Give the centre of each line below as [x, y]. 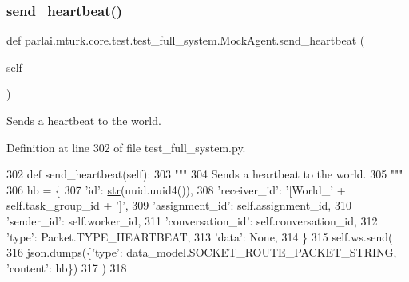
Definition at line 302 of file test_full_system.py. [126, 147]
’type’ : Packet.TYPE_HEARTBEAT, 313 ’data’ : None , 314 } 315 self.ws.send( [200, 236]
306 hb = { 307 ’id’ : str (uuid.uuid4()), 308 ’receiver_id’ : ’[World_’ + [176, 189]
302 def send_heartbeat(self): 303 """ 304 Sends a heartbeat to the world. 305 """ [205, 174]
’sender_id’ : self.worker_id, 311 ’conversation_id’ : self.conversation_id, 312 [192, 220]
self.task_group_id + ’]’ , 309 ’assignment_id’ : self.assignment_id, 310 [179, 205]
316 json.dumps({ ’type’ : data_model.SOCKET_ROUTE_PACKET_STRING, [202, 252]
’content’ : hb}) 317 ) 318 [67, 267]
